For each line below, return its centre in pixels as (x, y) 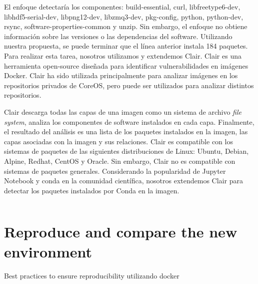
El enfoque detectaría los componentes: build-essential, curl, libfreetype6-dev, (122, 7)
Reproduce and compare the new (121, 232)
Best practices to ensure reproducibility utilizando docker (92, 275)
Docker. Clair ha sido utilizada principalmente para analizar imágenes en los (121, 75)
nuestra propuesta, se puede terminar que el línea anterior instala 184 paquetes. (126, 46)
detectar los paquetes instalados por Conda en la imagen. (92, 190)
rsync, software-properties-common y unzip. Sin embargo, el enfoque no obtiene (126, 26)
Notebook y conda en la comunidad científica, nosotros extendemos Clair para (123, 181)
